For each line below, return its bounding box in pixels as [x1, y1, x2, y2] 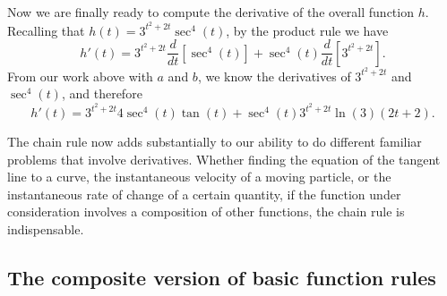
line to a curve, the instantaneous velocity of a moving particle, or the [7, 167, 391, 186]
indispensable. [7, 220, 84, 238]
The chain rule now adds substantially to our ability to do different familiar [7, 132, 422, 151]
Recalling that [7, 21, 85, 39]
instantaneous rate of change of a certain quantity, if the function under [7, 184, 401, 203]
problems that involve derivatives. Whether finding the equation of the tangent [7, 149, 441, 168]
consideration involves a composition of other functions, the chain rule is [7, 202, 405, 221]
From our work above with [7, 66, 153, 85]
